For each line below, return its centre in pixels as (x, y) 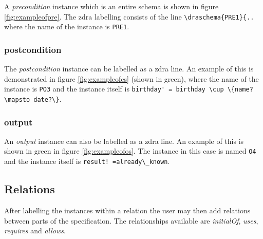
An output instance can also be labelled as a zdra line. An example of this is (124, 141)
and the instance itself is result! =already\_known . (87, 161)
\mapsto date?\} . (33, 98)
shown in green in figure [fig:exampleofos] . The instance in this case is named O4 (130, 151)
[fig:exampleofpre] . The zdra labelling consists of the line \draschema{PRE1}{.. (129, 16)
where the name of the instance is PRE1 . (67, 26)
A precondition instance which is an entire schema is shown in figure (111, 6)
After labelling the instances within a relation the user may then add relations (127, 210)
